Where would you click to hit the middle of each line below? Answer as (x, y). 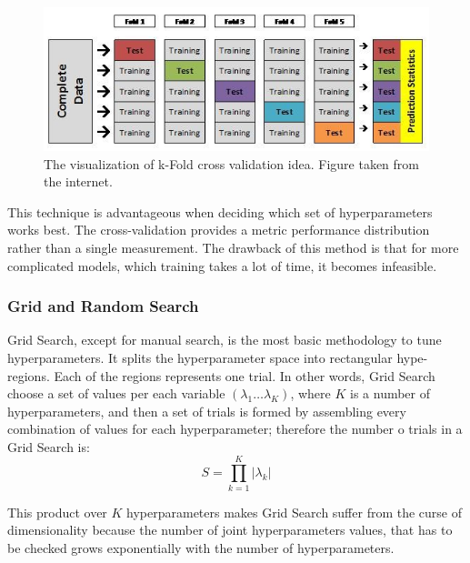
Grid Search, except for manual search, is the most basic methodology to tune (225, 340)
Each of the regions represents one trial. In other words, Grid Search (245, 375)
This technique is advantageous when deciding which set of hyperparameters (220, 211)
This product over (57, 512)
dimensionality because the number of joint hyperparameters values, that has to (230, 530)
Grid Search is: (49, 446)
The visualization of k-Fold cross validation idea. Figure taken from (231, 163)
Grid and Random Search (103, 306)
